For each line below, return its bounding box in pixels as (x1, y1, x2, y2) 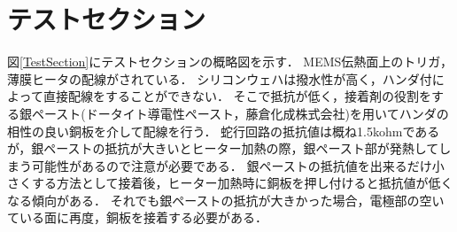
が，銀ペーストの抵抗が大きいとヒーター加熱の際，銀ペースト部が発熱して (7, 139, 439, 158)
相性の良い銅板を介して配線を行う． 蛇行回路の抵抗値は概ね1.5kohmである (7, 121, 440, 140)
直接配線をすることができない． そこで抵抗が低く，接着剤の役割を (43, 87, 432, 105)
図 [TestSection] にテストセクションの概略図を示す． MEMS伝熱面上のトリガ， (7, 52, 453, 71)
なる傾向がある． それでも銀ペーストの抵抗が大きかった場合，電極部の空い (7, 190, 445, 209)
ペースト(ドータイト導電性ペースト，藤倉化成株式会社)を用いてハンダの (31, 104, 449, 122)
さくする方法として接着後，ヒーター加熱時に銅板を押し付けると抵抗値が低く (7, 174, 453, 192)
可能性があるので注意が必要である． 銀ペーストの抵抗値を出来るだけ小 (31, 156, 445, 174)
